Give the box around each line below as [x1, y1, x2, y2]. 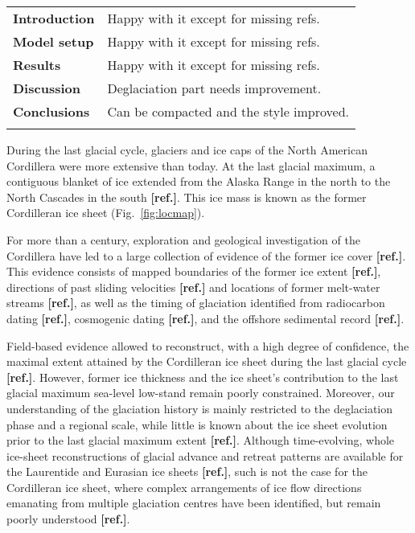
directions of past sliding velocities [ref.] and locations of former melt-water [6, 278, 380, 295]
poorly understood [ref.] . [6, 510, 130, 527]
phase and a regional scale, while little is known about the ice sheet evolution [6, 416, 388, 433]
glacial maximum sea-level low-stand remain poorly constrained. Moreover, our [6, 384, 395, 401]
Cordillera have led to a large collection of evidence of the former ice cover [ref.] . [6, 247, 406, 264]
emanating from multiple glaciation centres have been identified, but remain [6, 494, 381, 511]
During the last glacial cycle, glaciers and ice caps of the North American [6, 141, 368, 158]
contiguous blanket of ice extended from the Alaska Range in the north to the [6, 173, 391, 190]
